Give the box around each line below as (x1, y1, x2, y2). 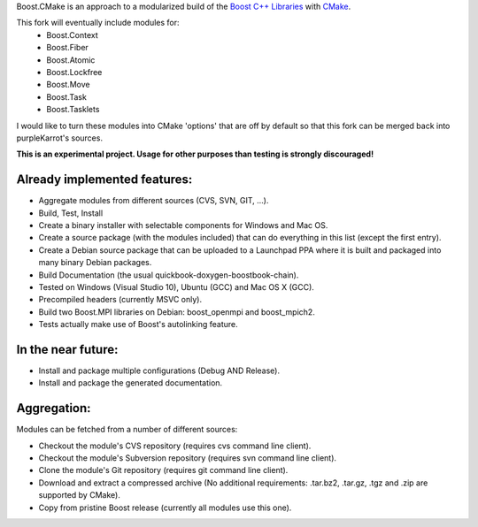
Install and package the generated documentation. (38, 378, 223, 388)
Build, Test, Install (38, 208, 104, 218)
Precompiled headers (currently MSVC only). (38, 294, 203, 305)
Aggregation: (16, 401, 92, 416)
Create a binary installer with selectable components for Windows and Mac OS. (38, 219, 328, 230)
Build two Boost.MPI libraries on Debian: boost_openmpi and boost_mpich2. (38, 306, 316, 317)
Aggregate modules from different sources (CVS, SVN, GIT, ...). (38, 195, 269, 206)
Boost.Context (46, 29, 99, 40)
